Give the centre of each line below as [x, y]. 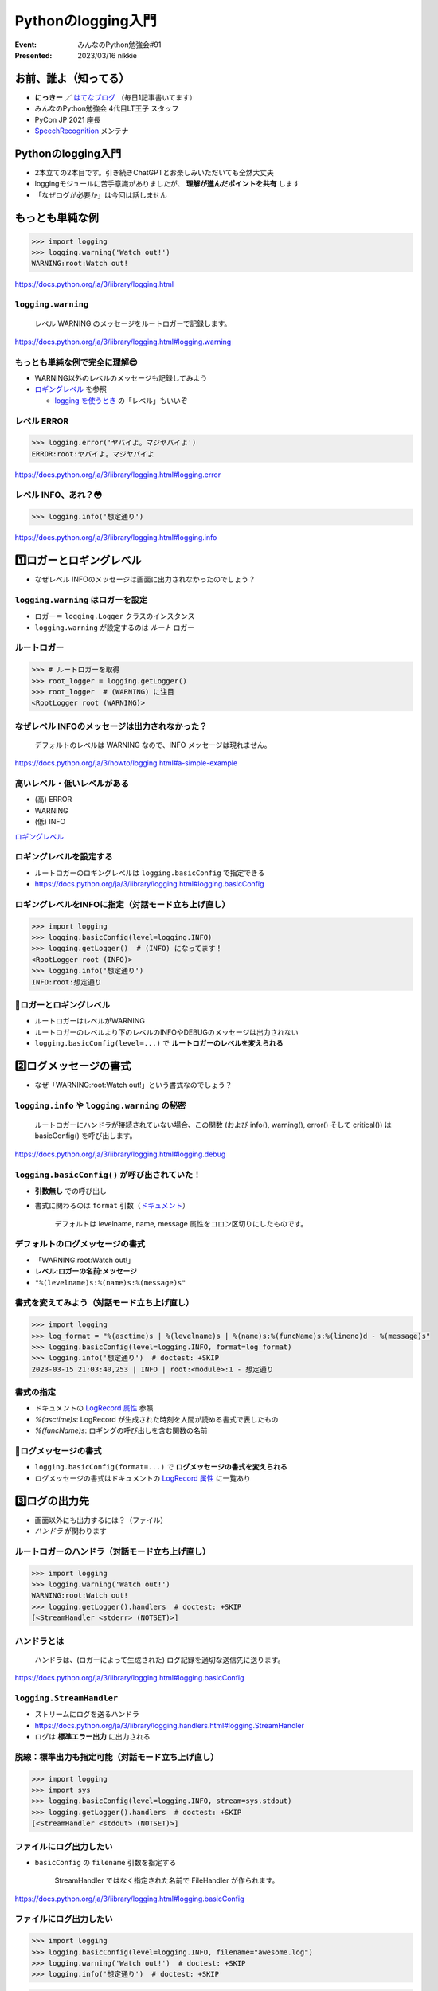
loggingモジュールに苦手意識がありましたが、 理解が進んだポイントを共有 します [167, 184]
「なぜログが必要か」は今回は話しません [101, 194]
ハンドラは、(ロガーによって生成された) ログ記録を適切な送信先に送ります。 [160, 1660]
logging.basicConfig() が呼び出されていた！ [108, 1175]
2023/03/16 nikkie [108, 55]
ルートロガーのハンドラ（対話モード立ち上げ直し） [113, 1551]
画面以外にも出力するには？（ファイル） [101, 1520]
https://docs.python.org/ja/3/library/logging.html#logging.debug [120, 1154]
